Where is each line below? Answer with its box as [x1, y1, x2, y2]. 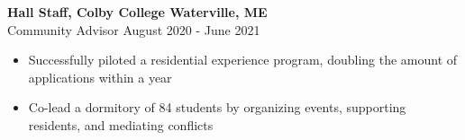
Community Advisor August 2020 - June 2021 [7, 20, 260, 39]
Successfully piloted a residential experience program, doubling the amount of [28, 50, 458, 69]
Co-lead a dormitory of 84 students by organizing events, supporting [28, 98, 406, 117]
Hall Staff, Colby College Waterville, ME [7, 3, 268, 21]
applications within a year [28, 67, 172, 86]
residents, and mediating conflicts [28, 115, 214, 134]
